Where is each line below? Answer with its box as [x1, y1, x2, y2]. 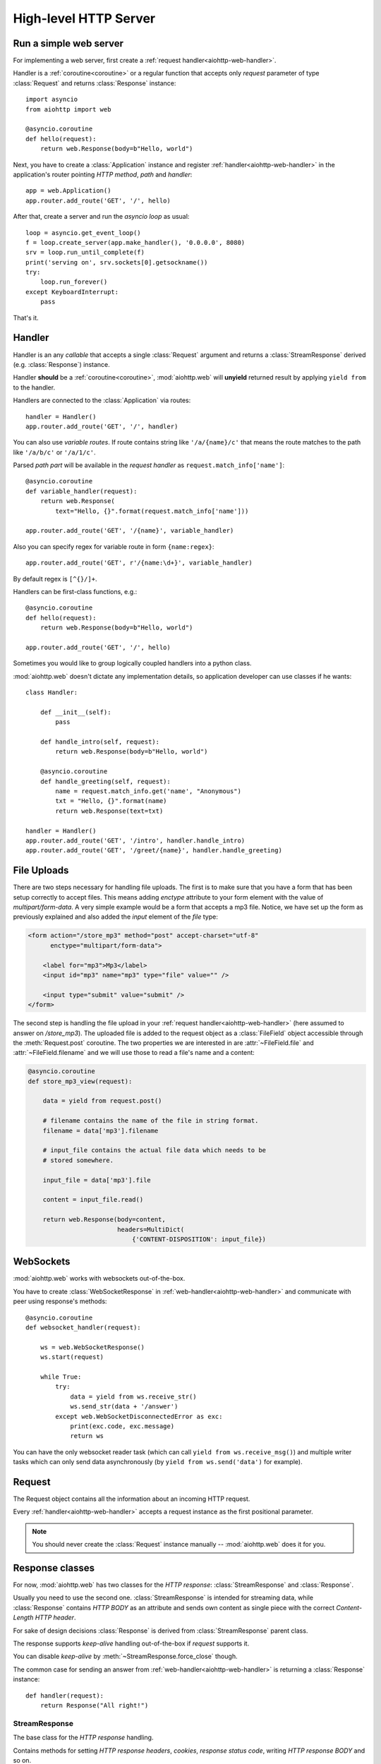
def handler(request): [25, 1691, 104, 1700]
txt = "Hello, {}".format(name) [55, 797, 167, 805]
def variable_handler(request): [25, 487, 138, 495]
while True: [40, 1372, 82, 1381]
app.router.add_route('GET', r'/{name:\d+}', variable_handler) [25, 559, 253, 567]
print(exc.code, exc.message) [70, 1422, 175, 1430]
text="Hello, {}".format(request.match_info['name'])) [55, 507, 249, 515]
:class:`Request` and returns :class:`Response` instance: [13, 78, 176, 87]
